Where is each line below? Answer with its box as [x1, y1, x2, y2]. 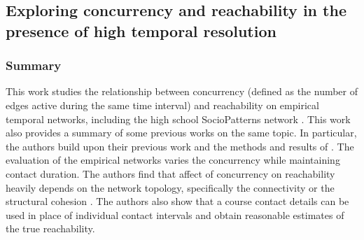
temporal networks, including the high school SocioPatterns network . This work [6, 111, 351, 126]
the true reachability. [6, 221, 95, 236]
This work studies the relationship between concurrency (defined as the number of [6, 84, 358, 99]
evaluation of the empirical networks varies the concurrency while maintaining [6, 153, 340, 167]
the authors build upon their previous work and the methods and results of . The [6, 139, 354, 153]
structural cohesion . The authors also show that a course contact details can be [6, 194, 349, 209]
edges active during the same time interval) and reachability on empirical [6, 97, 319, 112]
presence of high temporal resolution [6, 20, 276, 41]
